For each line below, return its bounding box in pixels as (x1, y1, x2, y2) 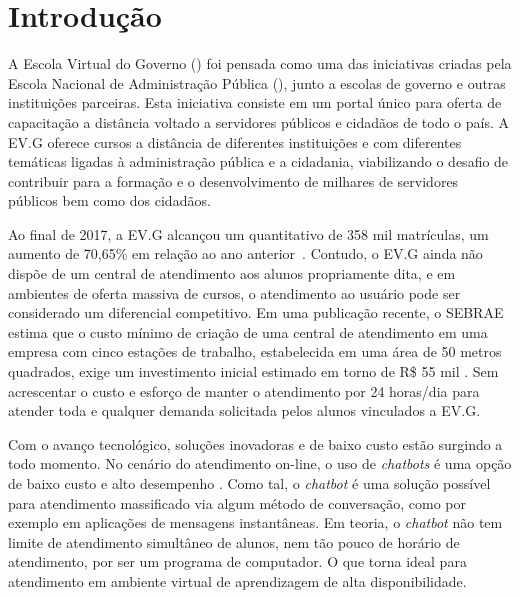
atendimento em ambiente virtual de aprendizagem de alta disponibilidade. (8, 570, 467, 591)
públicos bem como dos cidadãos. (8, 190, 211, 211)
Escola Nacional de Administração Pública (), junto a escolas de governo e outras (8, 72, 506, 93)
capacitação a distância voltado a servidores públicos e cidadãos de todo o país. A (8, 111, 510, 132)
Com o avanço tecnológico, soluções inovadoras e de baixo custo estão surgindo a (8, 433, 503, 454)
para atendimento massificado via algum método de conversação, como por (8, 492, 467, 513)
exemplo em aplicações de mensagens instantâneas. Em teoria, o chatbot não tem (8, 512, 503, 533)
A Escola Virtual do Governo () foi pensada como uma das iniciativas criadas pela (8, 53, 512, 74)
